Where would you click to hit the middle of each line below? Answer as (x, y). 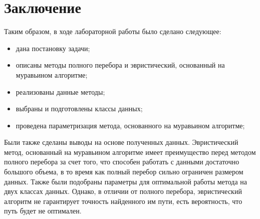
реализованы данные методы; (60, 91)
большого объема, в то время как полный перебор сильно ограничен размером (124, 172)
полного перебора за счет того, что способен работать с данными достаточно (122, 162)
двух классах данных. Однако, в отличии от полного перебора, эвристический (123, 191)
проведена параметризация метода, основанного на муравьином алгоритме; (130, 125)
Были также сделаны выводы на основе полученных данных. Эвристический (121, 142)
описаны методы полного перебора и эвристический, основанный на (120, 65)
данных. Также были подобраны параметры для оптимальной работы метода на (126, 181)
